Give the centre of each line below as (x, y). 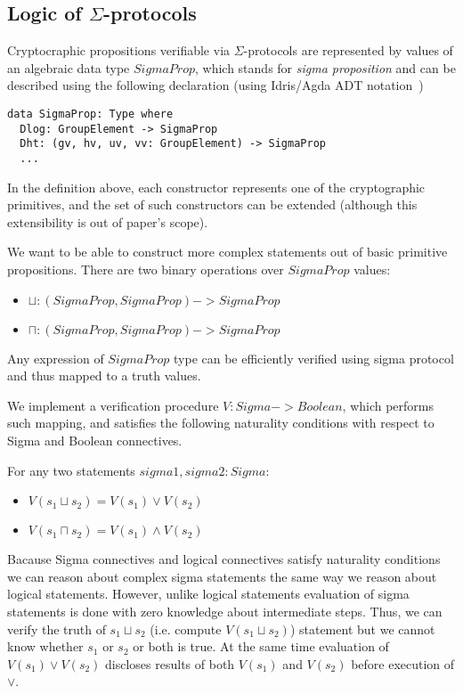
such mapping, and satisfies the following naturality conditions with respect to (221, 423)
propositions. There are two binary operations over (146, 269)
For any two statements (71, 470)
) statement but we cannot (362, 629)
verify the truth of (57, 629)
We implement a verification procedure (113, 405)
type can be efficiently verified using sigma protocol (314, 358)
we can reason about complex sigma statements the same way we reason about (222, 576)
